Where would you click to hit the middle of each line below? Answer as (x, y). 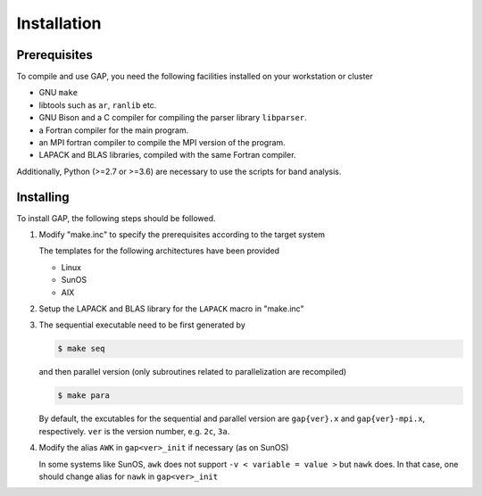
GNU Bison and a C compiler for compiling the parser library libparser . (173, 118)
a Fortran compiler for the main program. (114, 130)
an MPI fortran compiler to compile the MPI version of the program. (162, 143)
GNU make (58, 93)
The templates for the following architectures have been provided (159, 251)
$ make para (84, 396)
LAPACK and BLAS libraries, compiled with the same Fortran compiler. (167, 155)
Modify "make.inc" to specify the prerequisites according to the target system (182, 235)
